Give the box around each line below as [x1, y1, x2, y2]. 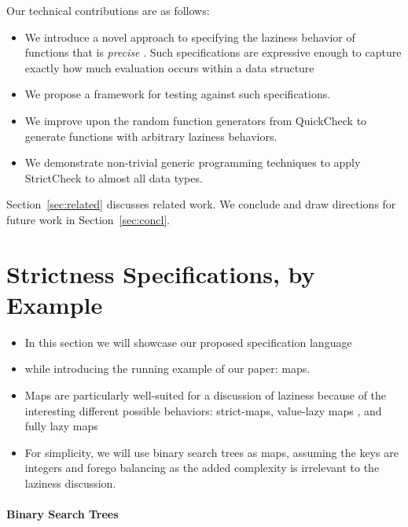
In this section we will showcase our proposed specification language [24, 334, 352, 350]
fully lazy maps [24, 418, 98, 434]
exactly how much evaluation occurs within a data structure [24, 59, 314, 76]
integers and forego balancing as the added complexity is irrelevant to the [24, 459, 380, 476]
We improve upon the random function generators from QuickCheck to [24, 112, 367, 128]
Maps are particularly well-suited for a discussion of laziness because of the [24, 387, 387, 404]
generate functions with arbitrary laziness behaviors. [24, 127, 278, 144]
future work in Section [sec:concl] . [6, 211, 171, 227]
